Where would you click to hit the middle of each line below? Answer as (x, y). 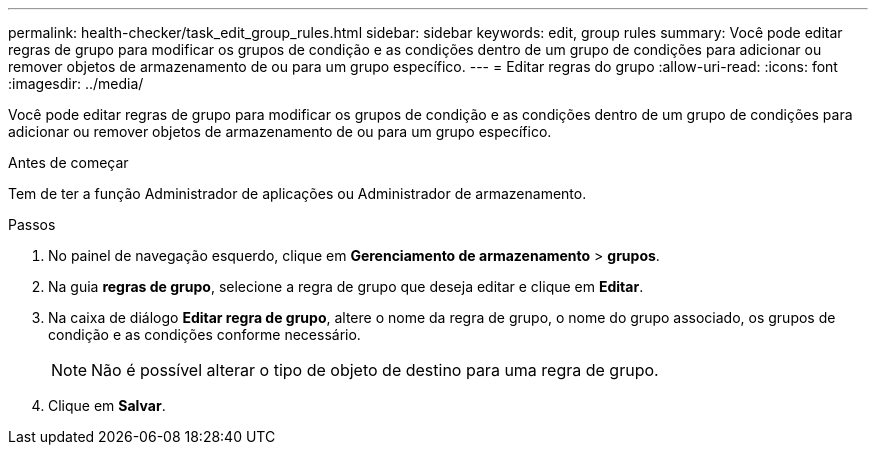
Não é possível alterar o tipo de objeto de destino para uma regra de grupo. (375, 370)
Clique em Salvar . (107, 405)
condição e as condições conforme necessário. (204, 334)
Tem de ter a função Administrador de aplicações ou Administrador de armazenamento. (297, 193)
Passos (32, 224)
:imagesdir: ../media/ (76, 83)
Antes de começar (68, 162)
